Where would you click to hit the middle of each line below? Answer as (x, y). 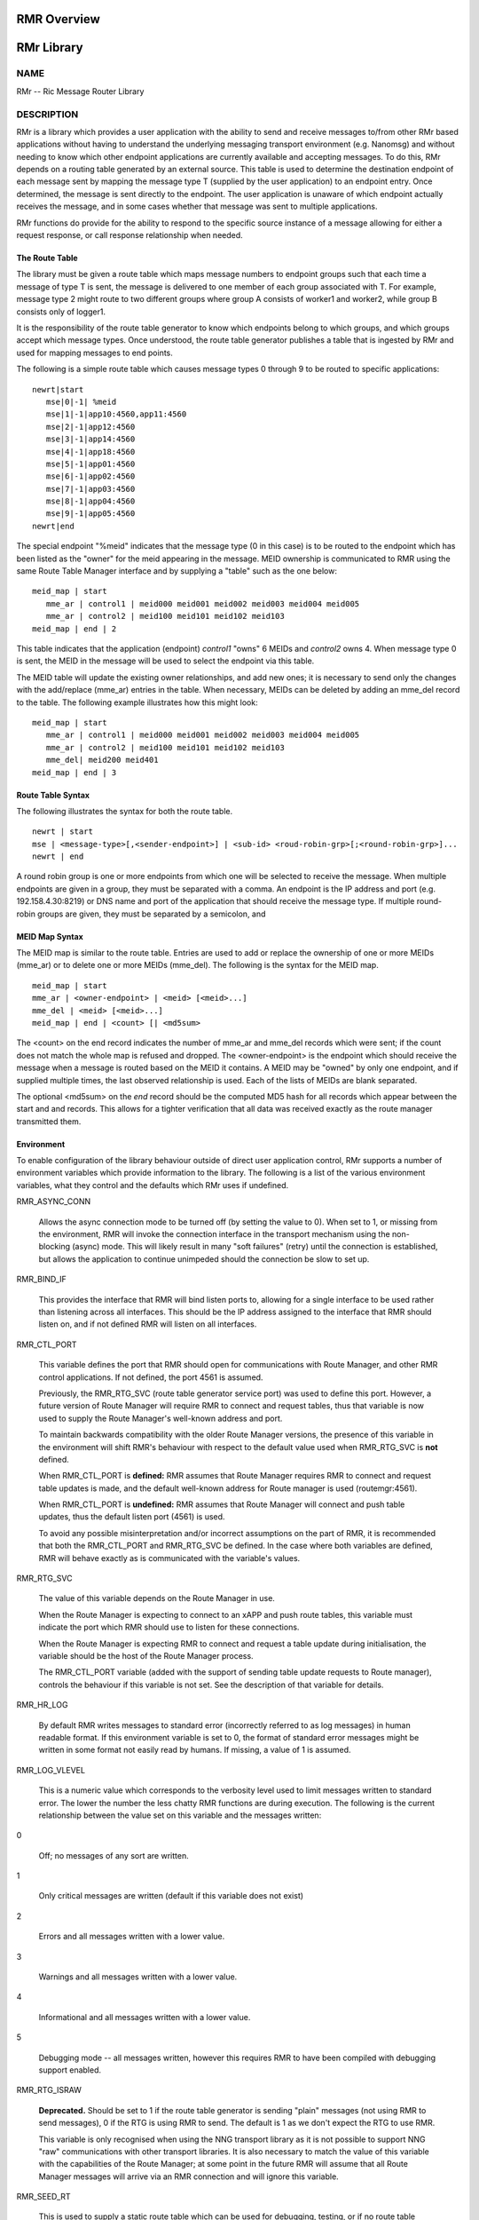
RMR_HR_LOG (42, 1705)
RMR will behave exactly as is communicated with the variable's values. (169, 1558)
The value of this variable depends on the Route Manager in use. (157, 1598)
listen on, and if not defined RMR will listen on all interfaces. (148, 1324)
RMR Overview (59, 19)
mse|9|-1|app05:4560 (90, 514)
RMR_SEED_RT (43, 2197)
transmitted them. (49, 1121)
